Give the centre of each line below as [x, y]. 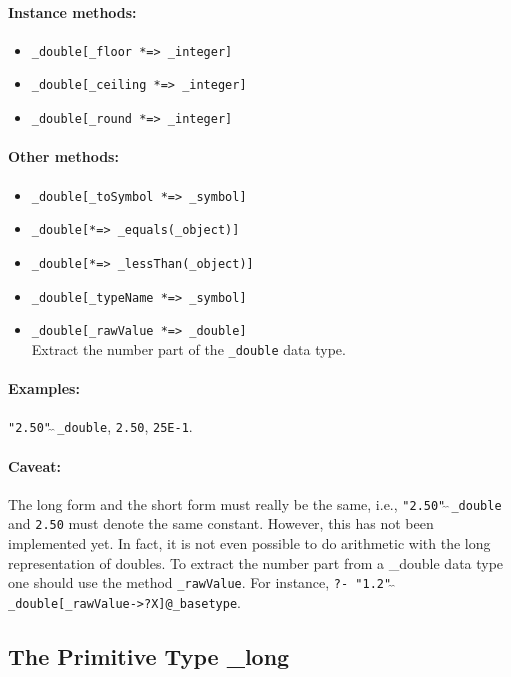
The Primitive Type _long [149, 655]
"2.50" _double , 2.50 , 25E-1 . [100, 426]
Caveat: [34, 465]
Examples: [44, 388]
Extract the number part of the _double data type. [188, 348]
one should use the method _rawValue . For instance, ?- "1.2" [200, 582]
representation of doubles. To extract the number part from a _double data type [256, 562]
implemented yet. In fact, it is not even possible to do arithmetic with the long [249, 543]
